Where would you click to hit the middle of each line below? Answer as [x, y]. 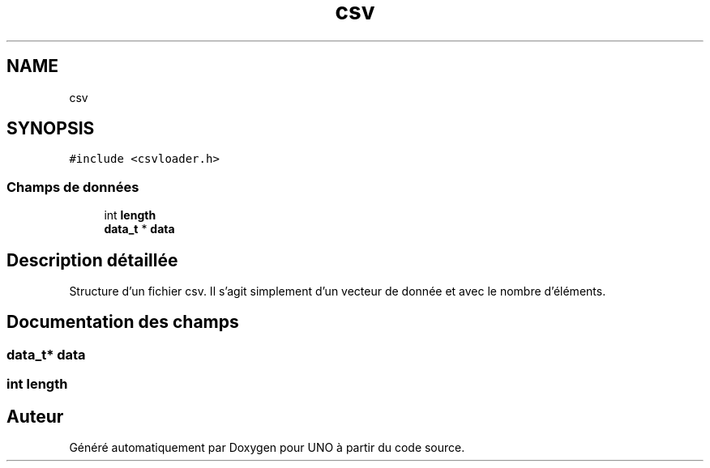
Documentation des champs [123, 322]
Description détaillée [92, 260]
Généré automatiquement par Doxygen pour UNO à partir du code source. [267, 448]
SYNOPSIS [51, 129]
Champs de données [73, 187]
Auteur [35, 416]
